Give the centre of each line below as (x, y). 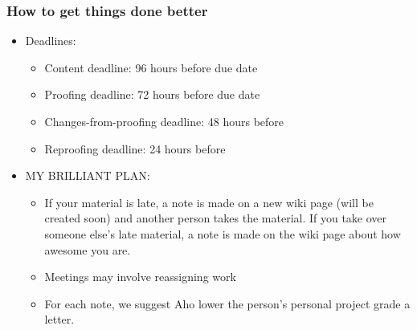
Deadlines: (51, 41)
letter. (59, 319)
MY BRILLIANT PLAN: (88, 175)
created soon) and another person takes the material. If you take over (216, 218)
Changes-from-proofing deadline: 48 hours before (164, 121)
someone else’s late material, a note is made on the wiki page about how (223, 233)
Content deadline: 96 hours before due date (151, 67)
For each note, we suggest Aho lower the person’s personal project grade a (227, 303)
